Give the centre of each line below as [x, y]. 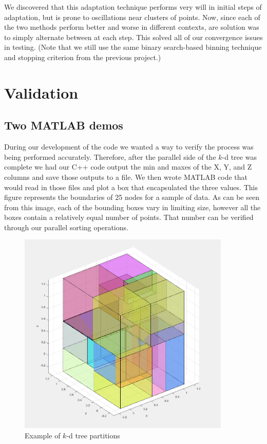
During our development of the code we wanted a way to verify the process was [129, 147]
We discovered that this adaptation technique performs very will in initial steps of [133, 7]
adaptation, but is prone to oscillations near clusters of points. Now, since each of [132, 17]
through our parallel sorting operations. [66, 227]
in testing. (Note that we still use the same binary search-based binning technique [133, 47]
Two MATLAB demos [64, 125]
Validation [41, 92]
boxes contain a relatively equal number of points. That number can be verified [129, 217]
